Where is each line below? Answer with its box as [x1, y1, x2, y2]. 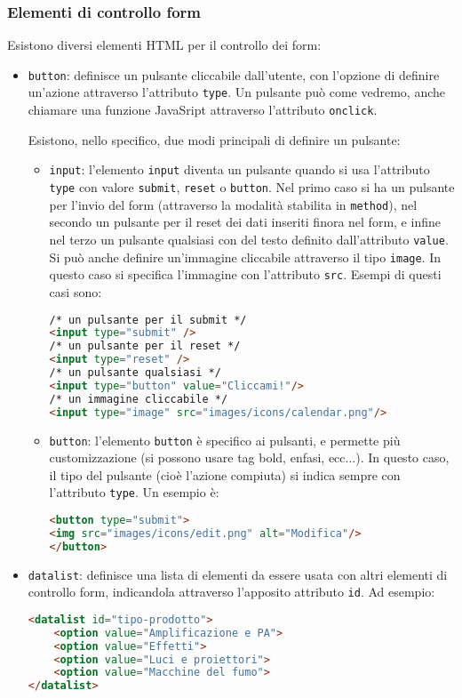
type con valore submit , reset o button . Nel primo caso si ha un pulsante [49, 178, 455, 197]
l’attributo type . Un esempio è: [49, 483, 219, 501]
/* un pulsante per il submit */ [49, 313, 247, 326]
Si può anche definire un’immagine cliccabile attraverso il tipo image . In [49, 247, 442, 266]
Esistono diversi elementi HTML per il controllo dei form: [7, 36, 322, 54]
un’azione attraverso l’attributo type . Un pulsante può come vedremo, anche [28, 83, 445, 101]
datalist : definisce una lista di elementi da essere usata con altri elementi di [28, 565, 448, 583]
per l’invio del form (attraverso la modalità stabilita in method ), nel [49, 195, 418, 213]
